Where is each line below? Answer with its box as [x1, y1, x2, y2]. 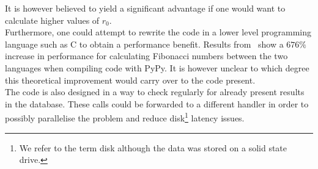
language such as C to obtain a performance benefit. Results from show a [5, 37, 284, 50]
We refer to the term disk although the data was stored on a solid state [19, 141, 287, 154]
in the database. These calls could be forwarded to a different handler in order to [5, 97, 309, 110]
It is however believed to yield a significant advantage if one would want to [5, 2, 286, 14]
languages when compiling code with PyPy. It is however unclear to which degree [5, 61, 309, 74]
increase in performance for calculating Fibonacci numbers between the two [5, 49, 288, 62]
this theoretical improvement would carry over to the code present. [5, 73, 256, 86]
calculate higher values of [5, 13, 100, 26]
